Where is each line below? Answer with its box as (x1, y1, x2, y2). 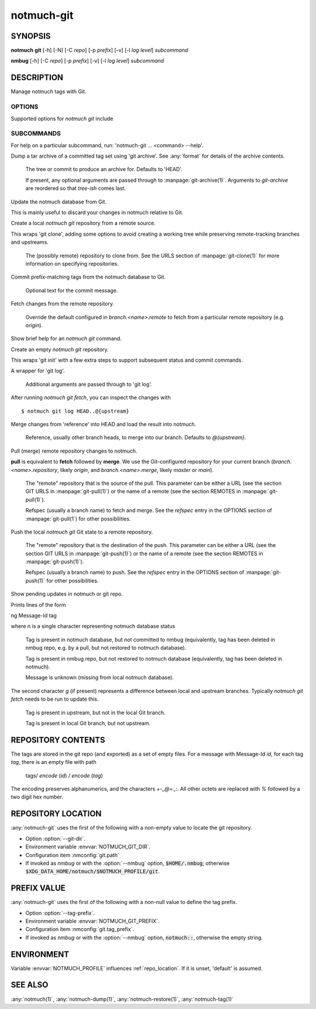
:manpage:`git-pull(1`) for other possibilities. (25, 515, 131, 522)
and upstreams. (11, 239, 49, 246)
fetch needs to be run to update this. (11, 695, 99, 703)
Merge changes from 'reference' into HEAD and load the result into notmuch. (11, 421, 197, 428)
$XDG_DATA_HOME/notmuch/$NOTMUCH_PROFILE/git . (25, 868, 160, 875)
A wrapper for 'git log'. (11, 367, 66, 375)
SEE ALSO (11, 980, 49, 990)
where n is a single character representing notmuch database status (11, 623, 176, 630)
